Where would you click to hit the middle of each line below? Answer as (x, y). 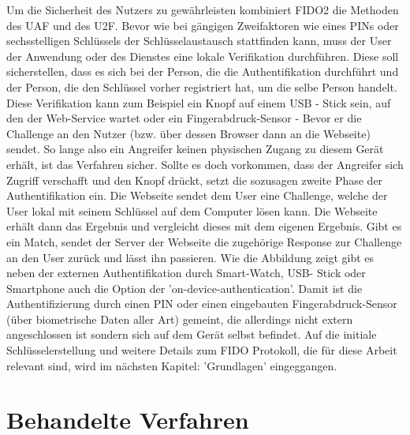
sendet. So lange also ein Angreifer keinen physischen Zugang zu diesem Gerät (195, 149)
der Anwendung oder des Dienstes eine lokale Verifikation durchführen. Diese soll (203, 56)
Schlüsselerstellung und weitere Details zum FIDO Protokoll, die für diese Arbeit (202, 350)
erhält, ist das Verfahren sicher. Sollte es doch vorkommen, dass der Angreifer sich (205, 164)
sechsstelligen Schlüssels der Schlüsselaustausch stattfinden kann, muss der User (199, 41)
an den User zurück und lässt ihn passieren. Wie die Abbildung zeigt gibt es (190, 257)
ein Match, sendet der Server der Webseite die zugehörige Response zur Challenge (204, 241)
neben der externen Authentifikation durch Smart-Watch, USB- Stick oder (186, 273)
